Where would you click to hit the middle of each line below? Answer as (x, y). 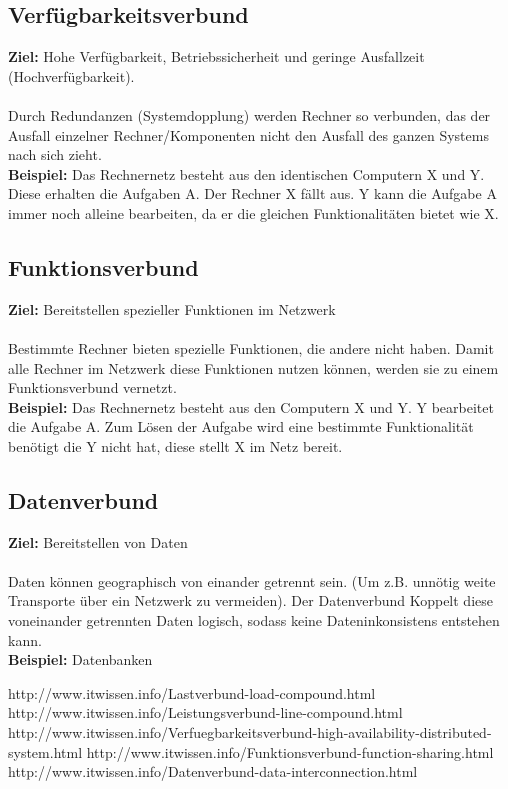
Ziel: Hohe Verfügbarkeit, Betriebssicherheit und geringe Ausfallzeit (216, 56)
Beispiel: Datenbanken (80, 659)
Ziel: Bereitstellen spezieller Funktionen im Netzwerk (172, 308)
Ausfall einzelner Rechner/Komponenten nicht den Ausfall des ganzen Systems (248, 134)
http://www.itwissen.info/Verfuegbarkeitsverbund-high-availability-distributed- (250, 732)
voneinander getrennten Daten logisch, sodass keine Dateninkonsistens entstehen (254, 620)
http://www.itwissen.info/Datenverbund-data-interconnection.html (213, 771)
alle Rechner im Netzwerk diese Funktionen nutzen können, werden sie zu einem (253, 367)
